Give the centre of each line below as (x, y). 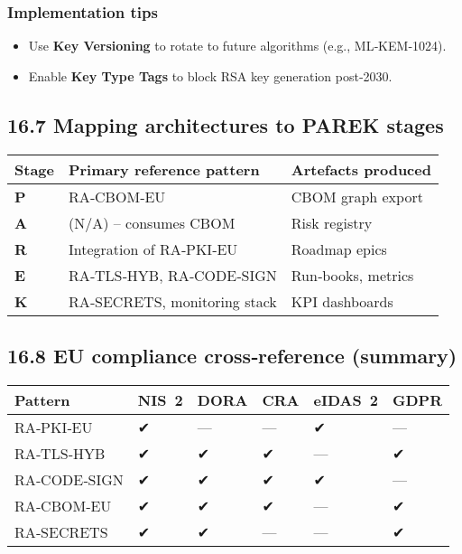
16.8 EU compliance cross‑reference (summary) (232, 355)
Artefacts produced (361, 169)
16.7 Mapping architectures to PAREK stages (226, 124)
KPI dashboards (342, 301)
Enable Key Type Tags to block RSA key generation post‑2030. (210, 75)
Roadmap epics (339, 249)
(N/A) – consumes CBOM (152, 222)
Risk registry (332, 222)
